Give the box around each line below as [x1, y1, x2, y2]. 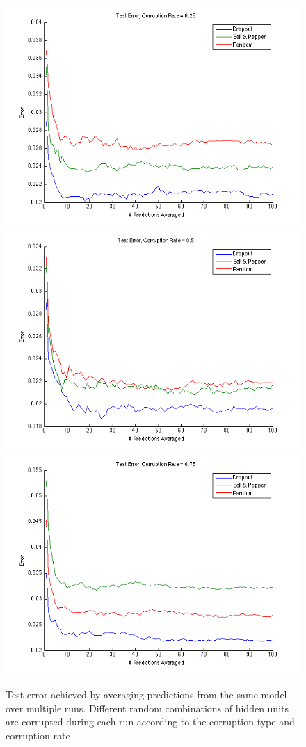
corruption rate [6, 728, 70, 742]
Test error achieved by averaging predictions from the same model [6, 687, 287, 702]
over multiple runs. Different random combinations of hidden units [6, 700, 289, 715]
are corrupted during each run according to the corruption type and [6, 714, 295, 729]
